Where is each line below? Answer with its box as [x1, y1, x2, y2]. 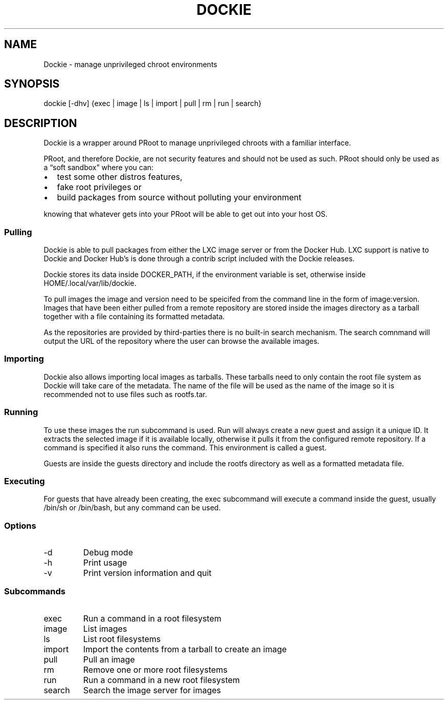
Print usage [83, 557, 127, 568]
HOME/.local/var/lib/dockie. [43, 279, 137, 288]
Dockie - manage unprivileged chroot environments [43, 59, 217, 69]
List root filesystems [83, 633, 161, 644]
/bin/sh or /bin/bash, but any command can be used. [43, 503, 221, 512]
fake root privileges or [57, 182, 142, 193]
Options [4, 520, 36, 531]
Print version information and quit [83, 568, 212, 578]
